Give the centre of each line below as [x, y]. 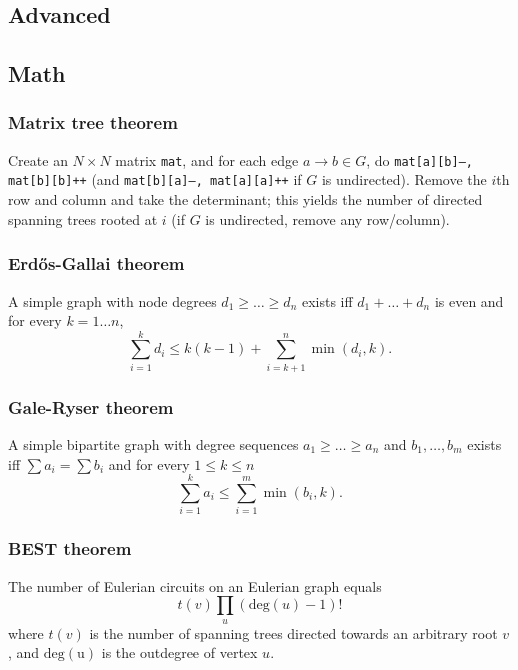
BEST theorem [70, 548]
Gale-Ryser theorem [91, 406]
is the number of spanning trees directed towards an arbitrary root [293, 632]
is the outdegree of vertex [179, 652]
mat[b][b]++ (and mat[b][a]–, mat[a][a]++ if [155, 179]
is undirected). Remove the [404, 179]
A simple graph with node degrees [112, 300]
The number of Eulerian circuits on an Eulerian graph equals [195, 585]
